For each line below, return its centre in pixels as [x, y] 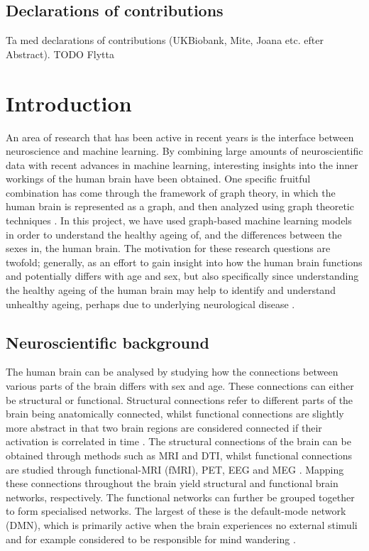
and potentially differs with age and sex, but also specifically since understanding [182, 276]
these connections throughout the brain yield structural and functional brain [172, 483]
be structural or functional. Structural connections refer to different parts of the [180, 399]
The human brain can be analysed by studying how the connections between [172, 372]
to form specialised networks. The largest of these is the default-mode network [176, 511]
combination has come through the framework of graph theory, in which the [171, 192]
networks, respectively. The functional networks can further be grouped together [180, 497]
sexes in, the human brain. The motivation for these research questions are [168, 248]
